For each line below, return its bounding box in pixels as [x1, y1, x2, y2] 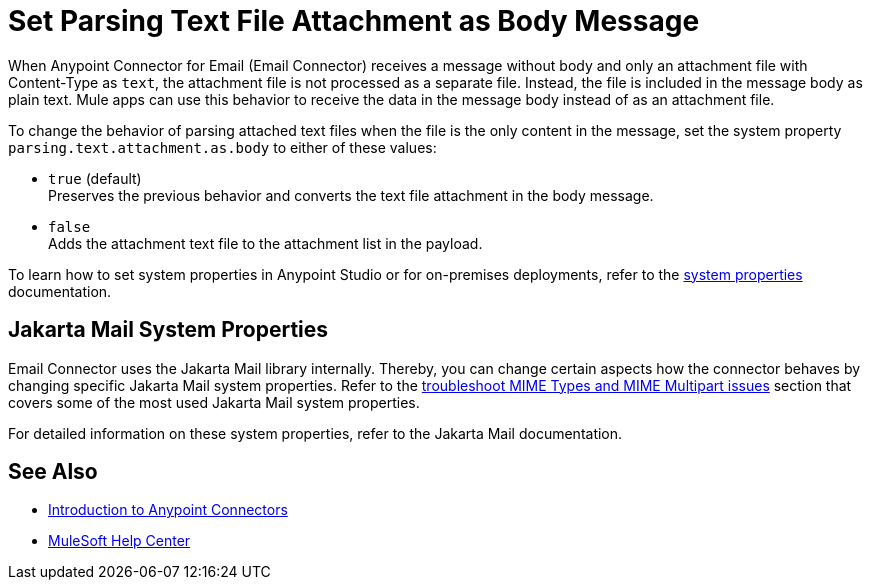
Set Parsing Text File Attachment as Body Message [8, 4, 700, 38]
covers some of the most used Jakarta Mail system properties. [8, 393, 420, 411]
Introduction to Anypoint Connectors [48, 501, 288, 519]
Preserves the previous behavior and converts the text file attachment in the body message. [48, 186, 654, 204]
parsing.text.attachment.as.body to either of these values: [8, 138, 437, 156]
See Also [8, 459, 98, 485]
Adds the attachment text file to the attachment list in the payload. [48, 234, 483, 252]
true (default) [48, 169, 142, 187]
